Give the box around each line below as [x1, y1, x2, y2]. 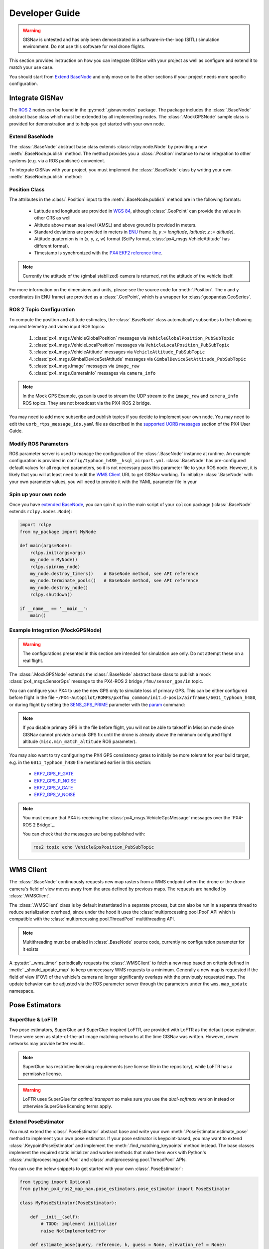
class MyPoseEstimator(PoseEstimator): [19, 1200, 117, 1206]
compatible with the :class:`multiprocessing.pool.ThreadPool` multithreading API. [9, 916, 175, 922]
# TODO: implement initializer [40, 1221, 117, 1227]
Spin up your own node [9, 491, 67, 498]
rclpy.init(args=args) [30, 550, 86, 556]
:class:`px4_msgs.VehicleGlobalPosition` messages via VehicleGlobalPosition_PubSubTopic [34, 335, 235, 341]
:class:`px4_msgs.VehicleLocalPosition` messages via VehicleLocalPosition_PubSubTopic [34, 342, 230, 348]
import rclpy [19, 522, 52, 528]
